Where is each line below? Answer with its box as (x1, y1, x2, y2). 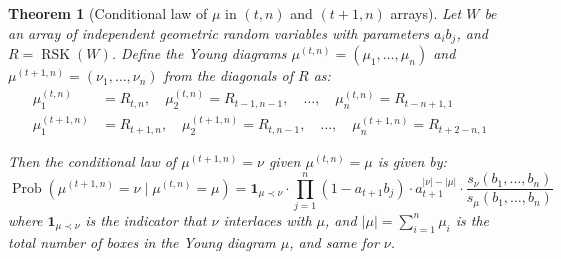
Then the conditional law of (8, 151, 177, 172)
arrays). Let (390, 3, 462, 23)
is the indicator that (85, 209, 207, 230)
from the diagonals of (163, 65, 294, 86)
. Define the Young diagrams (111, 43, 287, 64)
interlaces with (223, 209, 312, 230)
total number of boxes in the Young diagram (8, 231, 276, 252)
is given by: (377, 151, 447, 172)
